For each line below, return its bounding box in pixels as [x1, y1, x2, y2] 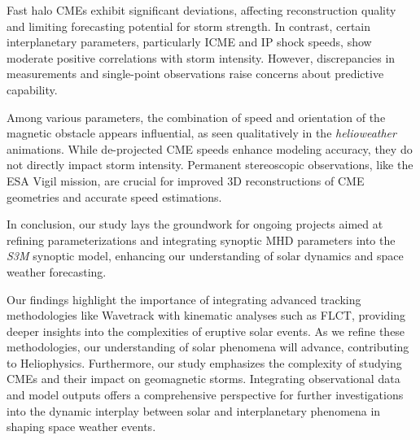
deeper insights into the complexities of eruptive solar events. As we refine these [7, 322, 405, 339]
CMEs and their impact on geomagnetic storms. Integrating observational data [7, 370, 400, 387]
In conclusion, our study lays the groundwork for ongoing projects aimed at [7, 216, 383, 233]
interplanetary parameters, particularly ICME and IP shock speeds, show [7, 33, 372, 50]
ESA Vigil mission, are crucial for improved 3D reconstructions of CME [7, 172, 365, 189]
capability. [7, 81, 58, 98]
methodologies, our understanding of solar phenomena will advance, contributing [7, 338, 409, 355]
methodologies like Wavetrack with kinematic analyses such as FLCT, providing [7, 307, 406, 324]
